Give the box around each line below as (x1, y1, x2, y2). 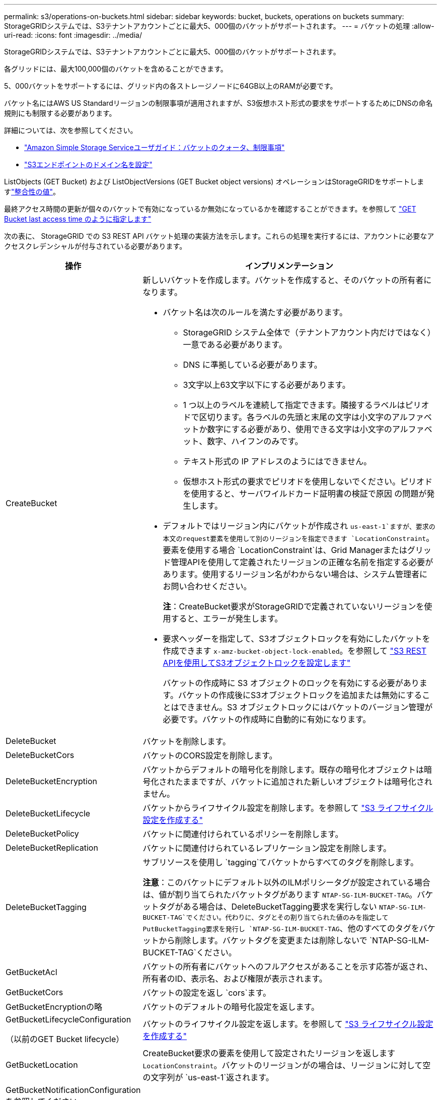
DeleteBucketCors (6, 750, 75, 760)
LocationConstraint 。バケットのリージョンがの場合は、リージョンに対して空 (142, 1060, 431, 1070)
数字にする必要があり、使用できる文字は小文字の (207, 424, 392, 434)
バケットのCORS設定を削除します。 (142, 750, 277, 761)
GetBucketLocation (6, 1060, 78, 1070)
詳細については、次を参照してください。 (4, 126, 137, 134)
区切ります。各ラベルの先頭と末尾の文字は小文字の (199, 412, 392, 422)
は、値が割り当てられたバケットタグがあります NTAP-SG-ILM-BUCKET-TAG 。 (142, 889, 417, 900)
